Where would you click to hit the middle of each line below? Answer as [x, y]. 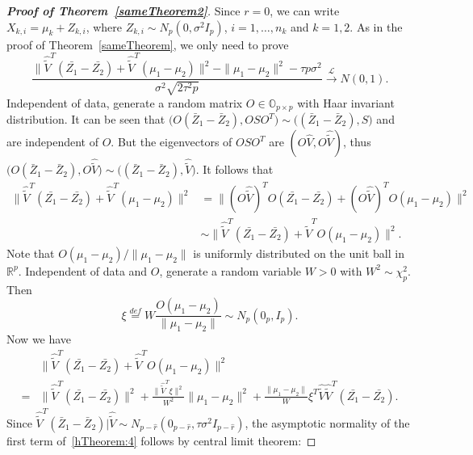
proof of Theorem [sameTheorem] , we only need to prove [148, 44]
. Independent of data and [83, 270]
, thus [357, 141]
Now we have [39, 339]
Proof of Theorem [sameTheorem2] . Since [123, 11]
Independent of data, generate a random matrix [125, 102]
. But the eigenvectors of [172, 141]
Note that [31, 253]
